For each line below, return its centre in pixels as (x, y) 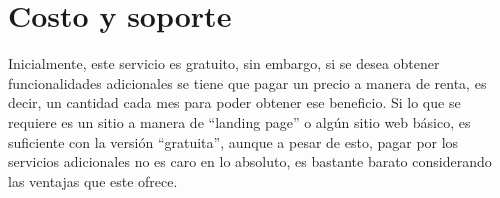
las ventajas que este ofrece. (93, 180)
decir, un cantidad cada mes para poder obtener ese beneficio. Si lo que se (234, 102)
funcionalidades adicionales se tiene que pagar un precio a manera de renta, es (247, 82)
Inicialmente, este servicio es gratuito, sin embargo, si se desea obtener (224, 63)
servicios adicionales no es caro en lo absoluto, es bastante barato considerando (250, 161)
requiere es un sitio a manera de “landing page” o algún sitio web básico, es (239, 121)
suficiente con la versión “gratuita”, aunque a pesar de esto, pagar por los (233, 141)
